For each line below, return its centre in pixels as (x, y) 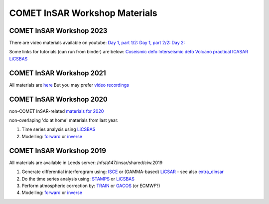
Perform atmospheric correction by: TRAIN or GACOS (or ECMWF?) (91, 186)
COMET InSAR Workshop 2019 (58, 150)
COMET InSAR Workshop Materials (83, 13)
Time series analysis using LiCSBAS (59, 129)
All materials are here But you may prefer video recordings (69, 85)
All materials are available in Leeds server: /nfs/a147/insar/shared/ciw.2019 (86, 163)
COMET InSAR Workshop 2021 (58, 73)
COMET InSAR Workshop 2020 (59, 99)
